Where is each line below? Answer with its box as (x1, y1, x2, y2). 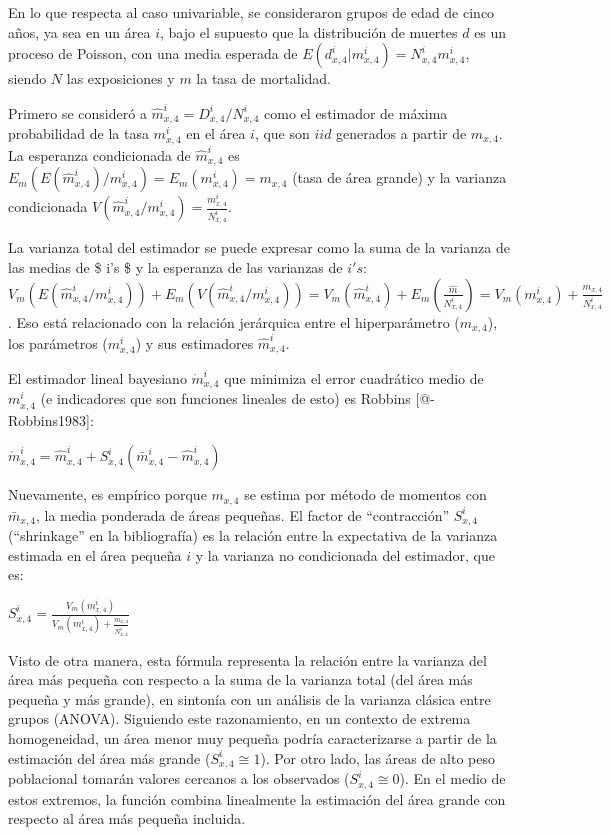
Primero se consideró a (8, 102, 147, 123)
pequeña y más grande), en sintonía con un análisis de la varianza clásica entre (8, 688, 491, 709)
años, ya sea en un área (8, 21, 151, 42)
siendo (8, 68, 47, 89)
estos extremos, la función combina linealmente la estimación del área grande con (8, 788, 506, 809)
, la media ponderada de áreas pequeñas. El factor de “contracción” (35, 504, 450, 525)
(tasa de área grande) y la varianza (292, 167, 507, 188)
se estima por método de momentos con (244, 484, 487, 505)
